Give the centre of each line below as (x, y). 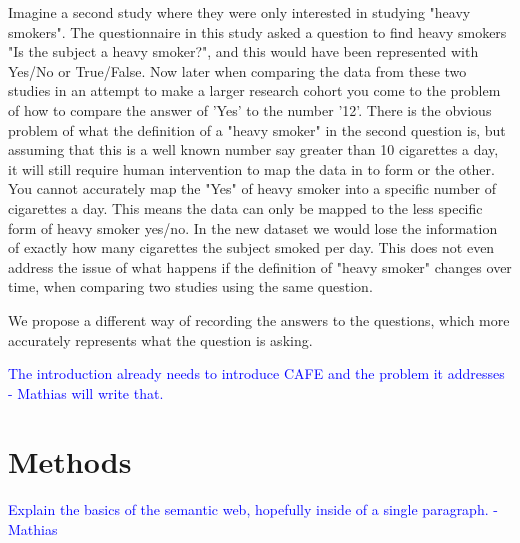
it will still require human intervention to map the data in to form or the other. (251, 168)
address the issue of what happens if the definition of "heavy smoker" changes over (260, 266)
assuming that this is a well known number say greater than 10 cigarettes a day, (253, 149)
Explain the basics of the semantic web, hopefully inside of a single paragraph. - (253, 509)
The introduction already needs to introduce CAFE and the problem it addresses (256, 373)
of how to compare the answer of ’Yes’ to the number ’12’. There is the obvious (250, 109)
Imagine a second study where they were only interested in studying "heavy (239, 12)
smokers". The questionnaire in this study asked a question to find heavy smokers (257, 31)
